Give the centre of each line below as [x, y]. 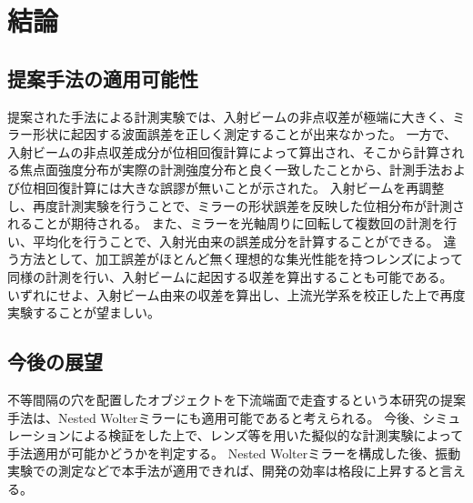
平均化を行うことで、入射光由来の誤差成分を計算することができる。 [236, 241]
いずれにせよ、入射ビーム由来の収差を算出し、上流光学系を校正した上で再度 [236, 294]
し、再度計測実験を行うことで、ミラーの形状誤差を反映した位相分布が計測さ [236, 205]
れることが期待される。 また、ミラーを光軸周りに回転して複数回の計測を [226, 223]
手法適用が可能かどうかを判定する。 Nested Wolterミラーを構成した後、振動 [234, 453]
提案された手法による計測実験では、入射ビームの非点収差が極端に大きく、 [230, 116]
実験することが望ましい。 [84, 312]
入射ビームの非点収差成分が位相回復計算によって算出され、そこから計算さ [230, 151]
